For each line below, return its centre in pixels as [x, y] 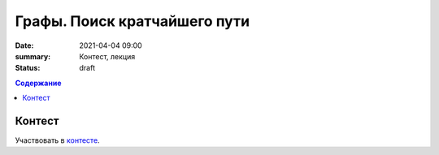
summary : [33, 56]
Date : [24, 45]
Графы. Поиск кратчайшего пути [133, 21]
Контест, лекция [107, 56]
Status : [28, 68]
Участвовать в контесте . [58, 140]
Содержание [38, 83]
